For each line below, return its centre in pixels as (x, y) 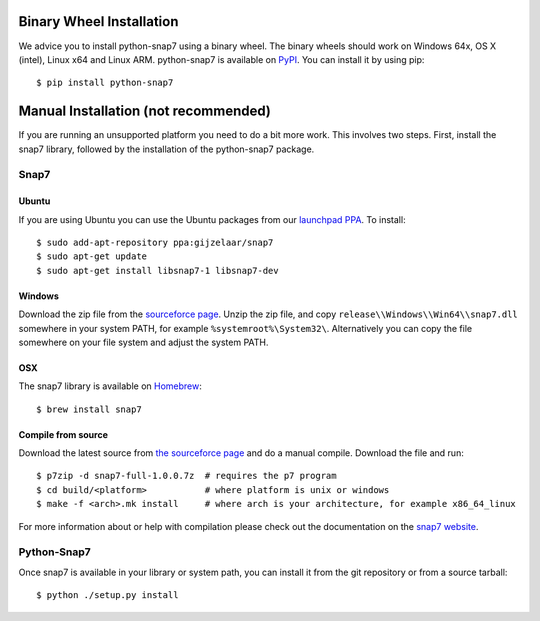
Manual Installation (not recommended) (145, 111)
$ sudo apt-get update (92, 256)
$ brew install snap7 (89, 409)
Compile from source (63, 434)
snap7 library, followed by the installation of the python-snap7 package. (166, 149)
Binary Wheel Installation (98, 21)
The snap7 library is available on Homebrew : (110, 386)
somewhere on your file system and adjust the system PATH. (143, 342)
